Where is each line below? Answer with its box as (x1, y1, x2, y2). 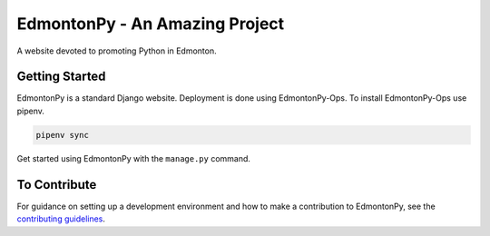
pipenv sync (35, 130, 90, 140)
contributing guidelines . (16, 213, 106, 224)
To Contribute (16, 177, 97, 192)
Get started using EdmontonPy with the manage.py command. (16, 152, 251, 163)
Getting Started (16, 69, 106, 84)
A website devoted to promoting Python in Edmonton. (16, 45, 217, 56)
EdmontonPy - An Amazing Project (16, 14, 285, 34)
